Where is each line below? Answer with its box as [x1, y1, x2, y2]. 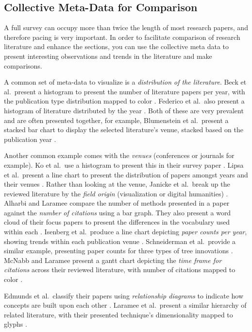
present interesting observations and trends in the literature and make [4, 51, 212, 61]
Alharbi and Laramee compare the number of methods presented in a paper [4, 198, 230, 208]
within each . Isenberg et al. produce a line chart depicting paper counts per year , [4, 227, 247, 237]
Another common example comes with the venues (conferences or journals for [4, 150, 235, 160]
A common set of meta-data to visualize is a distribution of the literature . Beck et [4, 77, 247, 87]
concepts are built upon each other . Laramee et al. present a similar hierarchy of [4, 300, 247, 310]
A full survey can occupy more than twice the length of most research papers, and [4, 22, 248, 33]
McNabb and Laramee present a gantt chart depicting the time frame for [4, 255, 222, 265]
